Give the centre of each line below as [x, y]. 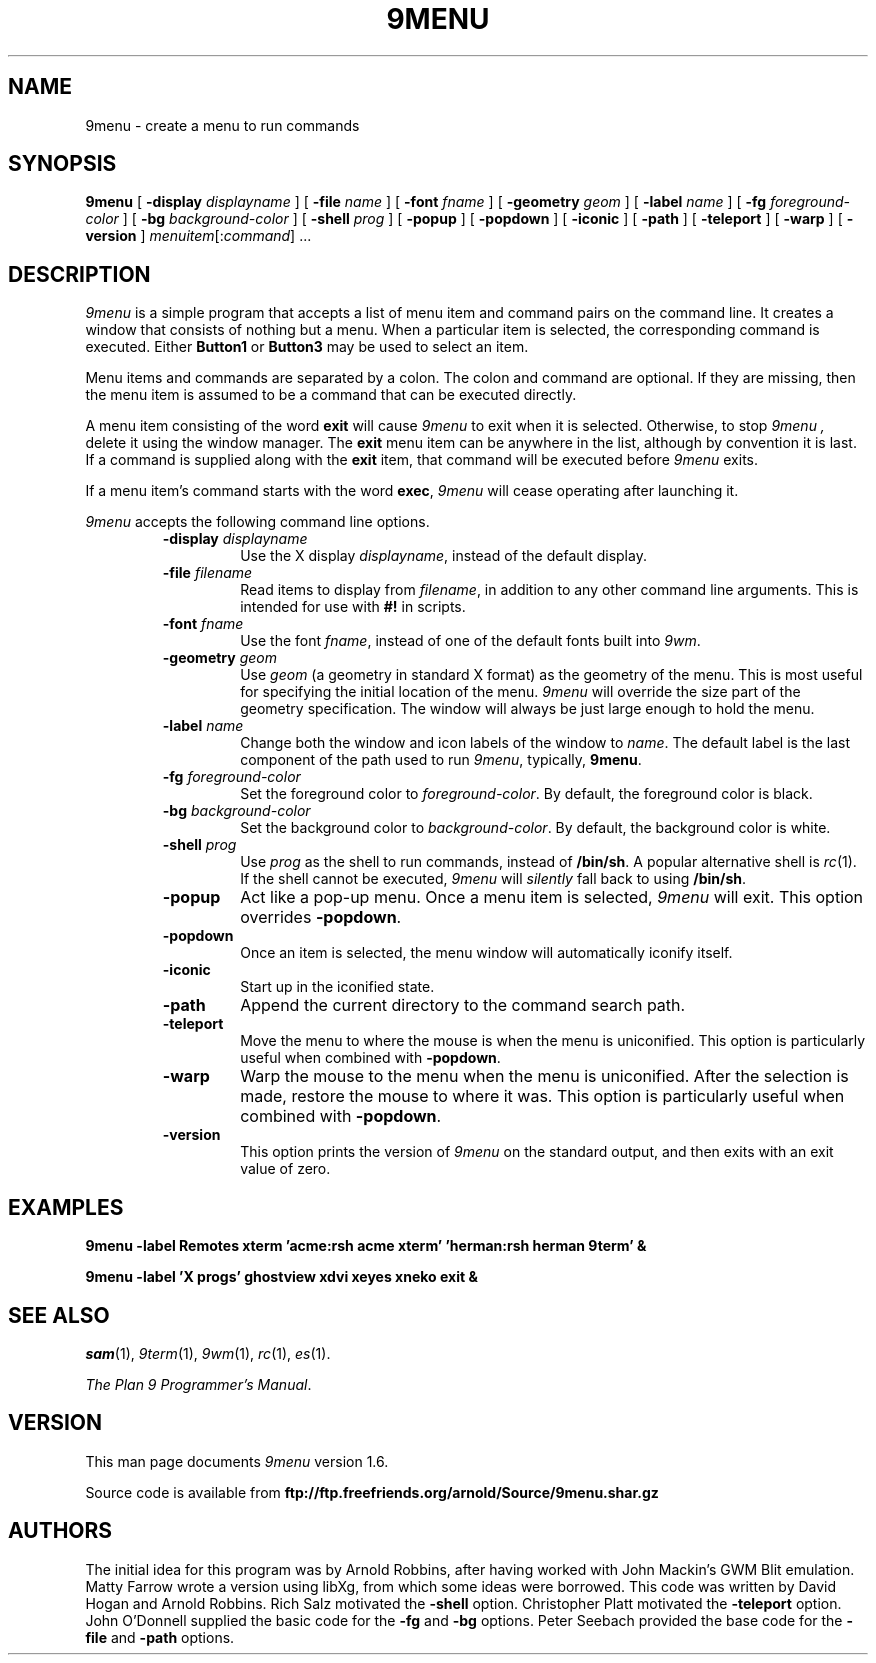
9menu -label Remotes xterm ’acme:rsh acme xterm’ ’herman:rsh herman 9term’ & [366, 1246]
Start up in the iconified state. [337, 987]
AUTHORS [60, 1531]
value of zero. [285, 1169]
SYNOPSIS [62, 164]
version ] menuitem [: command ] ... [198, 236]
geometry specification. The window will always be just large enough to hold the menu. [527, 709]
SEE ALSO [59, 1315]
